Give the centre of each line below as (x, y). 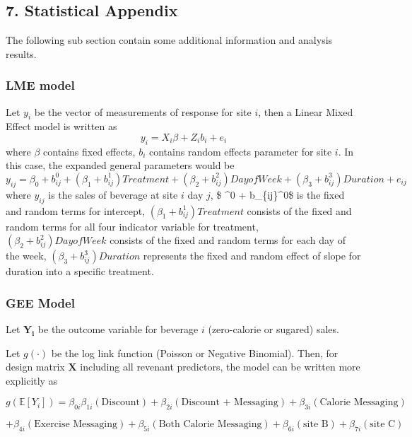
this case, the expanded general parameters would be (120, 165)
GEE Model (40, 302)
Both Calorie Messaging (210, 425)
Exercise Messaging (76, 425)
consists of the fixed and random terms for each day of (228, 240)
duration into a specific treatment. (80, 271)
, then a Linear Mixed (306, 111)
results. (21, 53)
